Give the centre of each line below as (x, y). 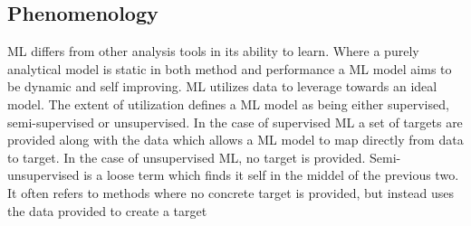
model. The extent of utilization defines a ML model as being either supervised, (228, 104)
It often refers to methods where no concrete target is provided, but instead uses (231, 192)
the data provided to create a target (107, 210)
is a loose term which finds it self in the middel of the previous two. (271, 175)
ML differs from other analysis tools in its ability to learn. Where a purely (213, 51)
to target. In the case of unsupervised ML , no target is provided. (187, 157)
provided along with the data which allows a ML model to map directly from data (235, 140)
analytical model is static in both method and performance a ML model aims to (230, 68)
